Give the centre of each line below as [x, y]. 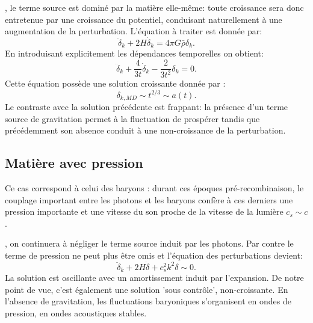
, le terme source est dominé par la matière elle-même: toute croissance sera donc [154, 7]
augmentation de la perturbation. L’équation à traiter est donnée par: [134, 31]
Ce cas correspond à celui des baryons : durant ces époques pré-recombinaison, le [154, 187]
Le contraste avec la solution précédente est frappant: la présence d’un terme [147, 106]
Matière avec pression [74, 163]
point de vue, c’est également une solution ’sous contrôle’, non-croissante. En [147, 289]
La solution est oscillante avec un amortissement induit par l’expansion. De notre [154, 278]
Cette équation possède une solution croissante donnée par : [115, 83]
